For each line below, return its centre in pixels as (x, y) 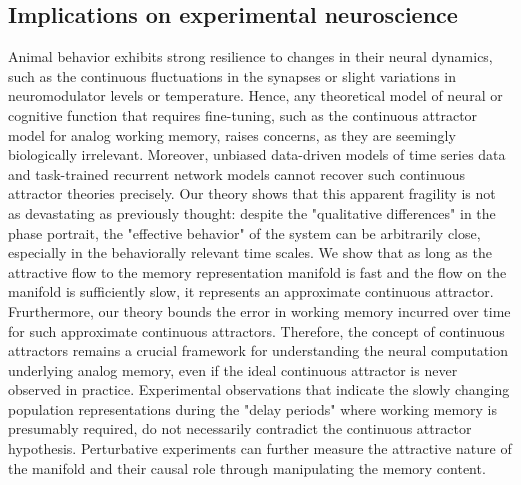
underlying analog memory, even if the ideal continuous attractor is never (233, 369)
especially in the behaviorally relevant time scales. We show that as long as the (250, 252)
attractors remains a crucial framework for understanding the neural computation (258, 350)
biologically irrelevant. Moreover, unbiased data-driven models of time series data (257, 154)
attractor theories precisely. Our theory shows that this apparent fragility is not (252, 193)
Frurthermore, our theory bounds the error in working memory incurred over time (259, 310)
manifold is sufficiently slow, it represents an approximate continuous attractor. (251, 291)
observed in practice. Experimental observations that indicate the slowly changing (259, 389)
